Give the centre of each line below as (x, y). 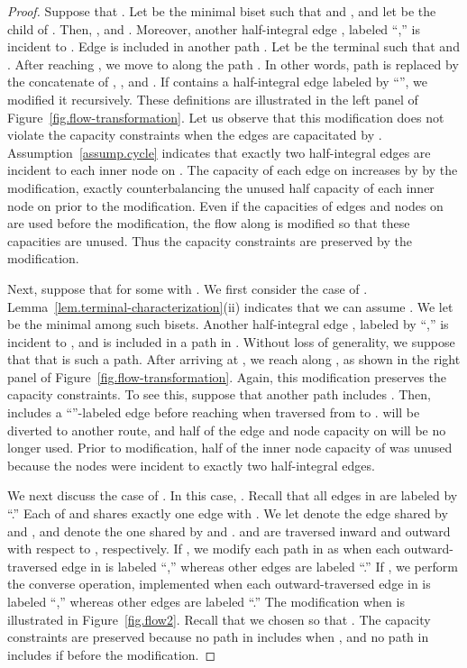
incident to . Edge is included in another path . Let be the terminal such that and (233, 46)
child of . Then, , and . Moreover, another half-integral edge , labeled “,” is (214, 28)
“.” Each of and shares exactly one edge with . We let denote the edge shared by (228, 513)
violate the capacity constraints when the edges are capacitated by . (195, 135)
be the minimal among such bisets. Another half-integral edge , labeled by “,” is (228, 324)
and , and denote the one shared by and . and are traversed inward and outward (229, 531)
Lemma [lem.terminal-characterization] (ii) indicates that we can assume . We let (230, 306)
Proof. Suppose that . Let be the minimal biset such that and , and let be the (222, 11)
